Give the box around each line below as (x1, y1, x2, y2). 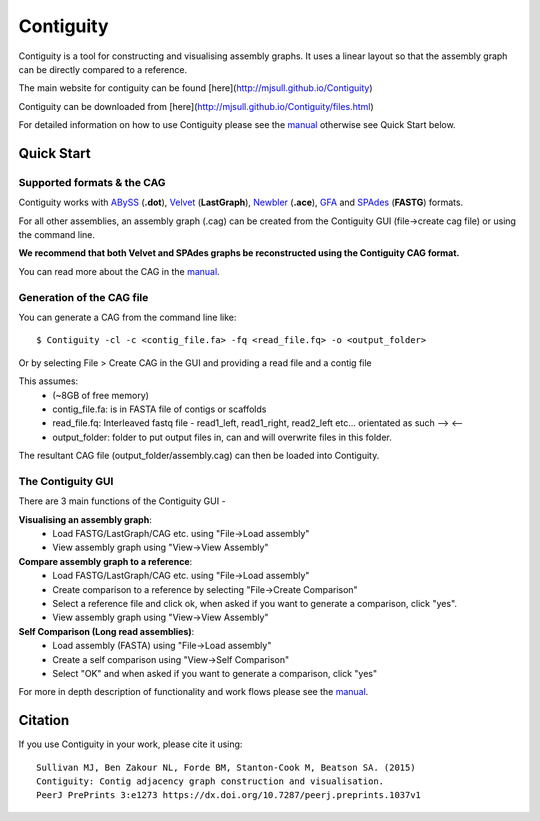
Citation (18, 712, 70, 729)
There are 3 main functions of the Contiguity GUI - (18, 495, 226, 507)
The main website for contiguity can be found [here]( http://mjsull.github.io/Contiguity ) (18, 82, 374, 94)
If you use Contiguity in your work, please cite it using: (18, 738, 243, 750)
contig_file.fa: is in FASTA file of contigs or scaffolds (52, 403, 267, 415)
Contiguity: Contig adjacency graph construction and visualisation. (36, 776, 385, 787)
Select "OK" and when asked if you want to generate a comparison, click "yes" (52, 667, 378, 679)
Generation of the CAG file (18, 290, 149, 304)
